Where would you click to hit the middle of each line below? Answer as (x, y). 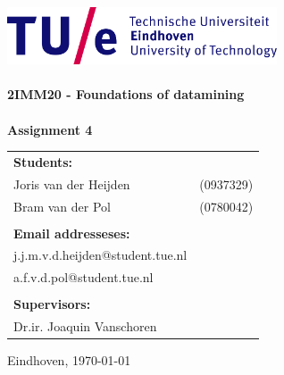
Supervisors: (52, 304)
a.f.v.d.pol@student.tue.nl (84, 277)
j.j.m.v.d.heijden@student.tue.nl (100, 255)
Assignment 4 (50, 129)
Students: (43, 161)
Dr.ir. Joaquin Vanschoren (85, 326)
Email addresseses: (72, 233)
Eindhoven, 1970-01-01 (69, 360)
